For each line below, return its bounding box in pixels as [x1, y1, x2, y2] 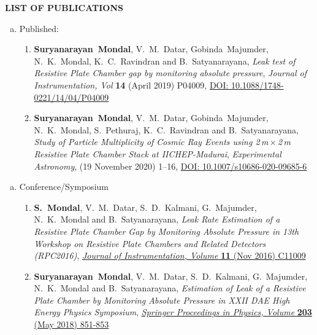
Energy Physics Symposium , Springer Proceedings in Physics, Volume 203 [34, 305, 312, 318]
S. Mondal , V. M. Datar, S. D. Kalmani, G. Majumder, [34, 200, 257, 213]
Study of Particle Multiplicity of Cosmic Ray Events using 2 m [34, 135, 269, 148]
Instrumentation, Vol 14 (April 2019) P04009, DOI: [34, 78, 229, 91]
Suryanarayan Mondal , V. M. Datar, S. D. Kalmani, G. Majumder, [34, 269, 308, 282]
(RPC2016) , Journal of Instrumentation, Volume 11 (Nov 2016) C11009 [34, 249, 306, 262]
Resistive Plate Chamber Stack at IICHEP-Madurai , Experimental [34, 147, 281, 160]
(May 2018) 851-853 [34, 318, 109, 331]
